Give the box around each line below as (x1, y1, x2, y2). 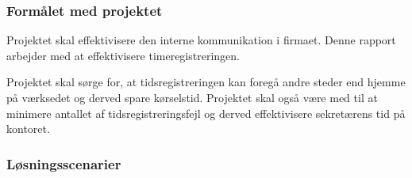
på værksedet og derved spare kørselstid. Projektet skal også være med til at (6, 89, 378, 105)
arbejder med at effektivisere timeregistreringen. (6, 47, 240, 63)
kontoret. (6, 120, 50, 137)
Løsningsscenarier (6, 153, 121, 173)
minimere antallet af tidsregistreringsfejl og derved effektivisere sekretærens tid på (6, 104, 406, 121)
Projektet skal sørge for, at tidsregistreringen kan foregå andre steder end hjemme (6, 74, 406, 90)
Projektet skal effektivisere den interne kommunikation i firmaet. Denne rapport (6, 32, 396, 48)
